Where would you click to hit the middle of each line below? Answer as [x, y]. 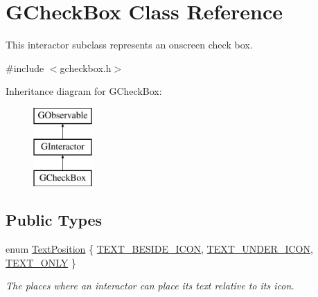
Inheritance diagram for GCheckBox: [84, 91]
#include [25, 67]
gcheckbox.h [86, 67]
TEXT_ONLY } [41, 262]
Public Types [54, 220]
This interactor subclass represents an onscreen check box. [129, 45]
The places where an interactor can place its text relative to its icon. [150, 286]
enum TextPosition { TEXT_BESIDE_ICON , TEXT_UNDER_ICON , [159, 249]
